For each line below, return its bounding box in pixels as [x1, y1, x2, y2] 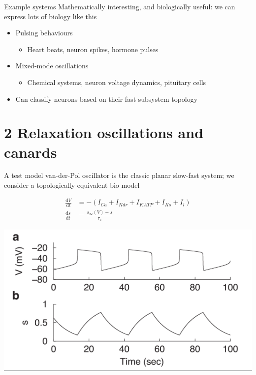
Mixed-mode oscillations [15, 60, 89, 71]
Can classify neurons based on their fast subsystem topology [15, 93, 198, 104]
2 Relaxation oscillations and [4, 122, 204, 143]
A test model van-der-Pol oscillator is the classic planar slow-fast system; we [4, 170, 234, 180]
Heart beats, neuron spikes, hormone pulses [27, 44, 159, 54]
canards [4, 142, 57, 162]
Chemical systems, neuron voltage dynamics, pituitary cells [27, 77, 206, 87]
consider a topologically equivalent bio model [4, 180, 140, 190]
